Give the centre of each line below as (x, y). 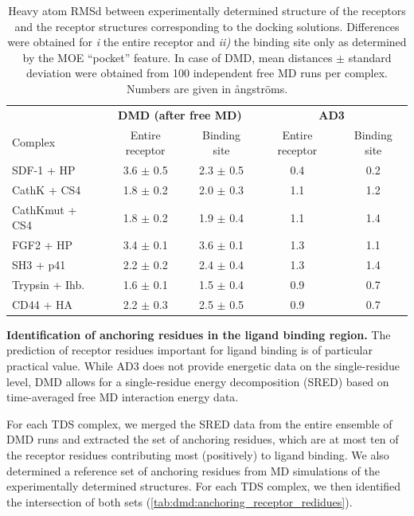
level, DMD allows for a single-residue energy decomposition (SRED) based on (198, 381)
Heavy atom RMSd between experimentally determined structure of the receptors (207, 10)
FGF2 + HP (43, 245)
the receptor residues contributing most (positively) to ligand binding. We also (198, 455)
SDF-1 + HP (44, 170)
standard (370, 57)
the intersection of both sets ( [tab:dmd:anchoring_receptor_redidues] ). (180, 501)
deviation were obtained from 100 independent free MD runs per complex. (207, 73)
